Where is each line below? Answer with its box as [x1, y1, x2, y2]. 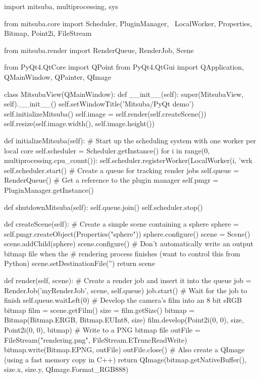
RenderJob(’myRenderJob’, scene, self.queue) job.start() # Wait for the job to [4, 285, 247, 295]
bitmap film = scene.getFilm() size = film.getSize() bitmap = [4, 304, 195, 315]
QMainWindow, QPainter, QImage [4, 71, 112, 82]
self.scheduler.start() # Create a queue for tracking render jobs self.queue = [4, 165, 239, 175]
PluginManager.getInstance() [4, 184, 94, 195]
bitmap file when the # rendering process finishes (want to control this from [4, 248, 240, 258]
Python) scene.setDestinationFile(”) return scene [4, 258, 155, 268]
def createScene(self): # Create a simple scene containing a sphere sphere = [4, 219, 239, 229]
